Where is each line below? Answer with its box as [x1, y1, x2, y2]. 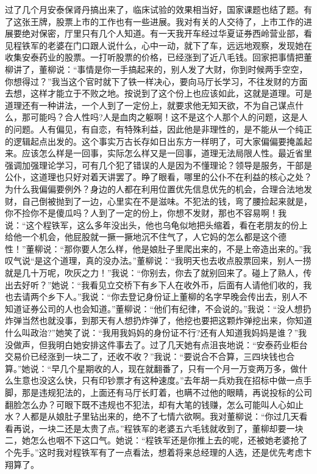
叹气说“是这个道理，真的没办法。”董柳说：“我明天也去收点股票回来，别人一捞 [5, 254, 312, 267]
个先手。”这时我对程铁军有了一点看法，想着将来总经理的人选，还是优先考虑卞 [5, 445, 312, 458]
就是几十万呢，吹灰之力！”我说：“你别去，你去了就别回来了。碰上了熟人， [5, 266, 304, 279]
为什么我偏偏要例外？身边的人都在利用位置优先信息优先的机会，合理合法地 [5, 182, 304, 195]
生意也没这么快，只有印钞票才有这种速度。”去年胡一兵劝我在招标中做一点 [13, 374, 304, 387]
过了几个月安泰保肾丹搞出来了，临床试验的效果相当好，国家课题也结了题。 [5, 3, 304, 15]
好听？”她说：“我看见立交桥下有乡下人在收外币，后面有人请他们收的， [21, 278, 304, 291]
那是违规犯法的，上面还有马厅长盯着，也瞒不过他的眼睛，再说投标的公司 [21, 386, 312, 398]
